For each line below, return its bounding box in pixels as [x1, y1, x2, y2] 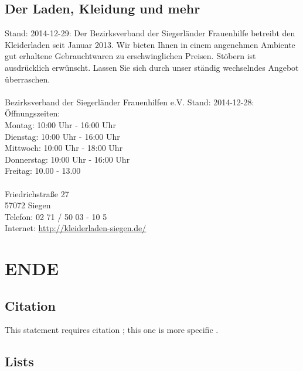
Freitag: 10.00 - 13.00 [5, 164, 81, 177]
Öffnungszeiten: [5, 107, 60, 119]
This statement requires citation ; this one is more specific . [5, 324, 219, 336]
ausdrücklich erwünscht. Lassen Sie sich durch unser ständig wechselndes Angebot [5, 61, 299, 73]
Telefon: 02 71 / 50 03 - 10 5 [5, 210, 107, 222]
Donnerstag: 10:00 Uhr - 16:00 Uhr [5, 153, 130, 165]
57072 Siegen [5, 199, 51, 211]
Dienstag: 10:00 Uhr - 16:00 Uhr [5, 130, 120, 142]
